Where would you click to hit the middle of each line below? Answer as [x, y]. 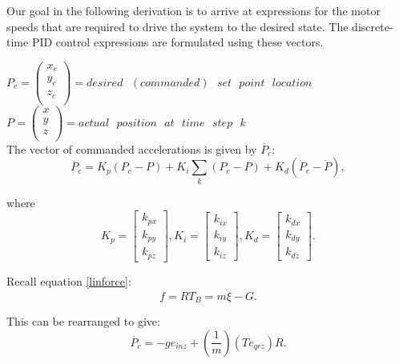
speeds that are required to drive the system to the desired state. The [177, 26]
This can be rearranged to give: [83, 321]
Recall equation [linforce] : [69, 280]
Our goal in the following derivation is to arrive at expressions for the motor [193, 10]
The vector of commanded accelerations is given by [132, 148]
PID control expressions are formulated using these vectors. [177, 42]
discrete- [373, 26]
